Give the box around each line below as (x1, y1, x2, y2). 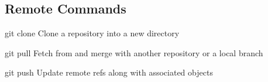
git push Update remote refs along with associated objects (5, 66, 213, 78)
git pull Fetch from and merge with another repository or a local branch (5, 46, 263, 59)
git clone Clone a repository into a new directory (5, 27, 180, 39)
